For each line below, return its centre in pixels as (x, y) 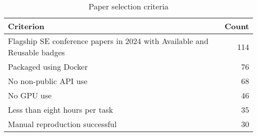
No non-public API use (48, 81)
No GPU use (30, 95)
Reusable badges (37, 52)
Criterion (26, 26)
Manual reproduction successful (62, 124)
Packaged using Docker (48, 67)
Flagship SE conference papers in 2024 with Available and (108, 41)
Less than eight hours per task (61, 110)
